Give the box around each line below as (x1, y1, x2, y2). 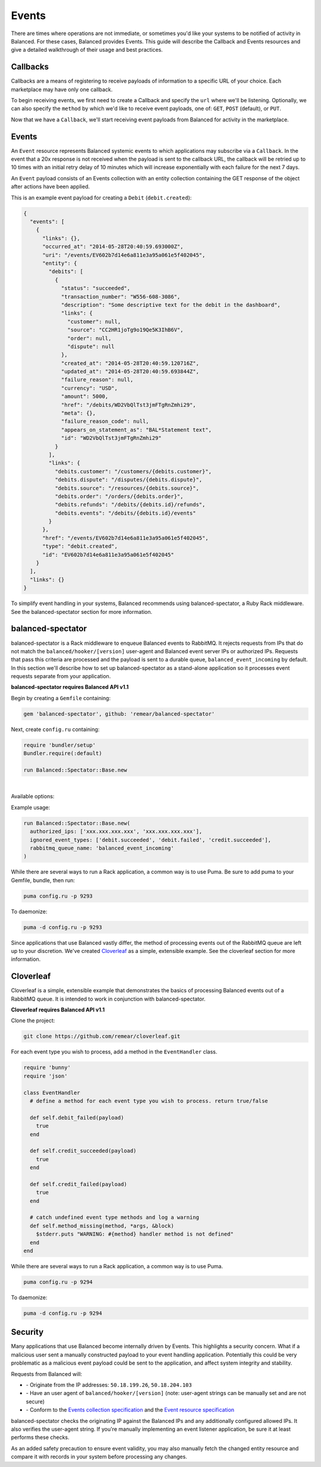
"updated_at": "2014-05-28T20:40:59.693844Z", (61, 368, 199, 375)
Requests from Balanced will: (11, 1370, 83, 1377)
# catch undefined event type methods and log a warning (30, 1214, 199, 1221)
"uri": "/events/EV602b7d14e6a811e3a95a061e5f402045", (42, 252, 206, 258)
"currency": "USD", (61, 384, 118, 391)
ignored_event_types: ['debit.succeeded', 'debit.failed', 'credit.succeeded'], (30, 836, 272, 843)
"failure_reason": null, (61, 377, 134, 383)
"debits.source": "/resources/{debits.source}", (54, 485, 199, 491)
